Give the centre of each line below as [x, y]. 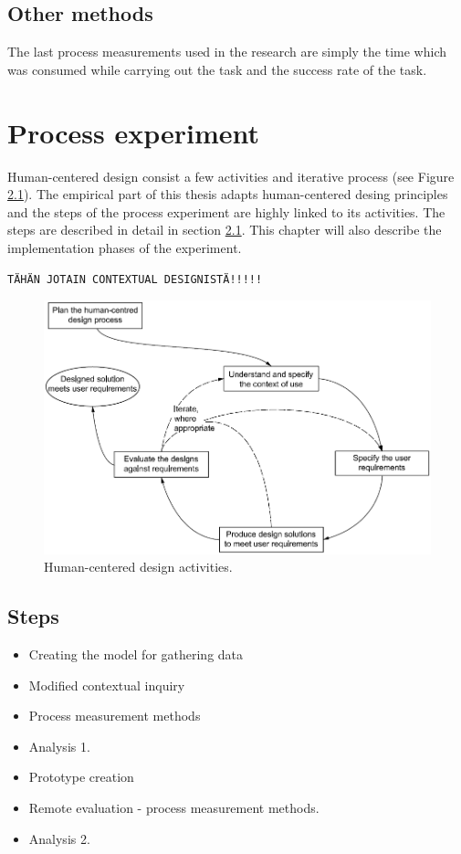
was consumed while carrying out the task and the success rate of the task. [217, 69]
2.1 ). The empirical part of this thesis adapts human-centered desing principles [228, 194]
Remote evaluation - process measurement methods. [174, 808]
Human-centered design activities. [138, 567]
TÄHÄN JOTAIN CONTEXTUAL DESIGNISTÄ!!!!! [135, 280]
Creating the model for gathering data [136, 654]
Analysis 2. [59, 838]
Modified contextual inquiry [107, 685]
